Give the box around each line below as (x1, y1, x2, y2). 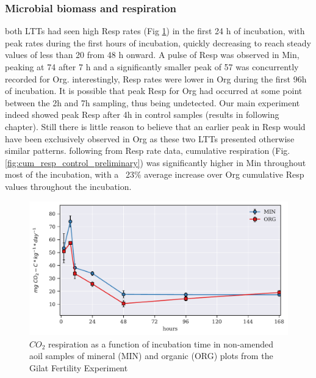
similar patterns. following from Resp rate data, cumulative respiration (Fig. (5, 144, 290, 157)
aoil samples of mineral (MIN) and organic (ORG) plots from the (29, 349, 273, 362)
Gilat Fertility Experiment (29, 361, 128, 374)
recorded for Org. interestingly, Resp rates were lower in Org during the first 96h (5, 72, 307, 85)
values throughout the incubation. (5, 180, 132, 192)
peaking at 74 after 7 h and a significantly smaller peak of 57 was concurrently (5, 60, 299, 73)
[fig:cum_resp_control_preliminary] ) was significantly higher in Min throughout (5, 156, 306, 169)
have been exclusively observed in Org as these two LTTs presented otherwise (5, 132, 295, 145)
